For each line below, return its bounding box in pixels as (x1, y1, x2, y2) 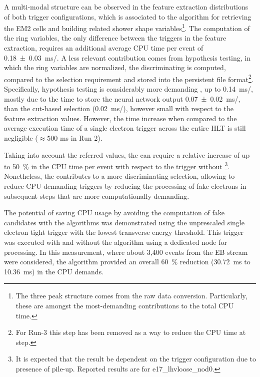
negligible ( (4, 133, 38, 143)
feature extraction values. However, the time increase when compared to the (4, 113, 237, 123)
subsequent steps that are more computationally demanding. (4, 190, 189, 201)
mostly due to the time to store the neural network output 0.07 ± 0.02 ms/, (4, 93, 240, 104)
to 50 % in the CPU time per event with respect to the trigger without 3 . (4, 160, 230, 171)
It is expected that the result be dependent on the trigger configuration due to (15, 353, 256, 364)
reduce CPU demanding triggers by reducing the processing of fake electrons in (4, 181, 246, 191)
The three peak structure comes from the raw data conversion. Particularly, (15, 290, 247, 301)
